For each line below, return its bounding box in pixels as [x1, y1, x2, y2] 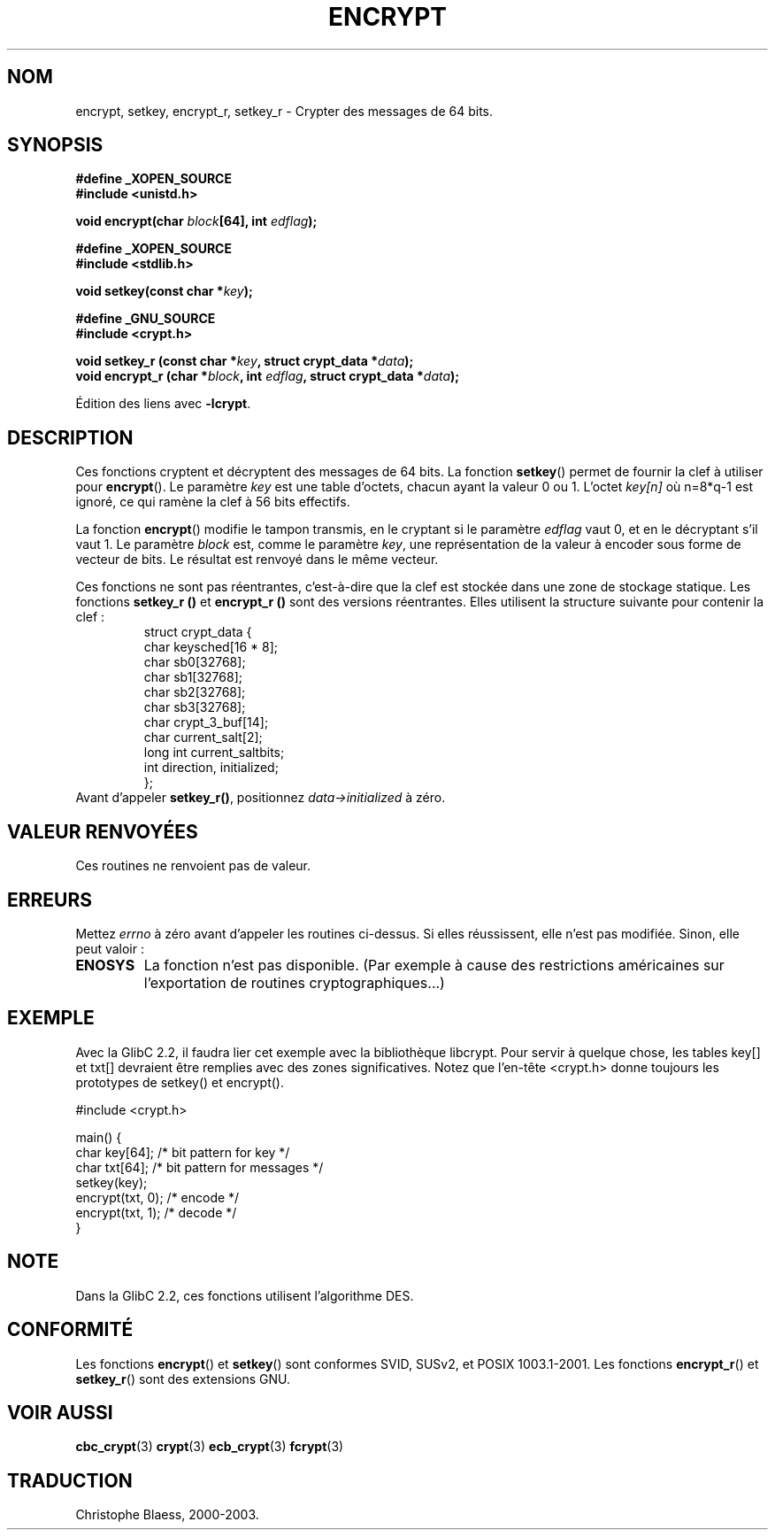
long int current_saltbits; [143, 745, 285, 761]
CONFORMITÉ [7, 1318, 134, 1341]
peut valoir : [75, 940, 144, 956]
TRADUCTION [7, 1469, 133, 1492]
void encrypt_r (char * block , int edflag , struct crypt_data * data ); [75, 368, 460, 384]
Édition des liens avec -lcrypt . [75, 396, 251, 412]
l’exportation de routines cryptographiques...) [143, 973, 445, 992]
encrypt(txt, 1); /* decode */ [75, 1204, 237, 1220]
